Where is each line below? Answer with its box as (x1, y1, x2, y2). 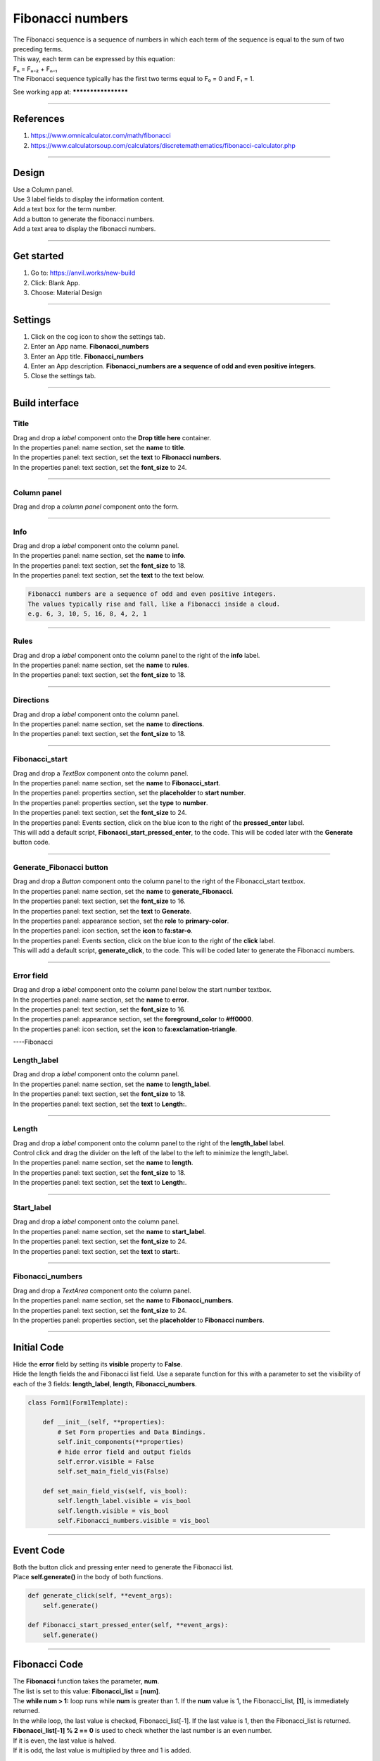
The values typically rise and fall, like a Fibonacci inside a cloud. (27, 599, 281, 608)
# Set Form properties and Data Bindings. (57, 1428, 207, 1436)
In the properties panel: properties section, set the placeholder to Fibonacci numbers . (13, 1316, 265, 1324)
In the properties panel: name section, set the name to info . (13, 552, 186, 560)
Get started (13, 250, 64, 262)
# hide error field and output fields (57, 1448, 191, 1456)
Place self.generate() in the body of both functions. (13, 1573, 163, 1581)
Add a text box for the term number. (13, 205, 118, 213)
